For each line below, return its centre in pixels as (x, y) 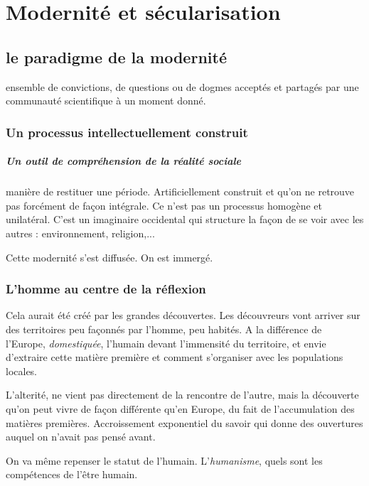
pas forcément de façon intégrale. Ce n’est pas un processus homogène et (164, 205)
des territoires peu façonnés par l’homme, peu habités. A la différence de (164, 329)
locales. (22, 371)
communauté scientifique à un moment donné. (106, 101)
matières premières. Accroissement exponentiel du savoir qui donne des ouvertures (184, 422)
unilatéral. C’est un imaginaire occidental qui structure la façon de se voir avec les (185, 219)
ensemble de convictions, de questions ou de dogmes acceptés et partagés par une (182, 86)
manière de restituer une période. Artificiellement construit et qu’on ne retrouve (180, 191)
